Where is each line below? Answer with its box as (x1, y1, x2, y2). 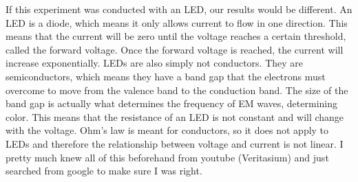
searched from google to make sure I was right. (6, 163, 202, 178)
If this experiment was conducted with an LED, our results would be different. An (6, 2, 352, 16)
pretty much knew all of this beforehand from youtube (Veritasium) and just (6, 150, 329, 164)
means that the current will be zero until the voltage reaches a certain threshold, (6, 29, 346, 43)
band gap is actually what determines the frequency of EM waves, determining (6, 96, 337, 111)
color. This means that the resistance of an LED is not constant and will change (6, 109, 344, 124)
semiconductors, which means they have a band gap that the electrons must (6, 69, 326, 83)
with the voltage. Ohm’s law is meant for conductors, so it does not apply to (6, 123, 329, 137)
